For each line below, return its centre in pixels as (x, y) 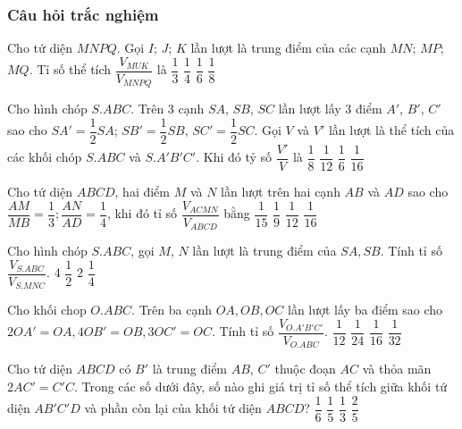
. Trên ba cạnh (172, 310)
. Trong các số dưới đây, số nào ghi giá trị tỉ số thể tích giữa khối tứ (260, 386)
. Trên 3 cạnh (168, 109)
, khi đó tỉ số (142, 213)
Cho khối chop (47, 310)
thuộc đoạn (305, 369)
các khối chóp (45, 157)
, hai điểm (142, 192)
